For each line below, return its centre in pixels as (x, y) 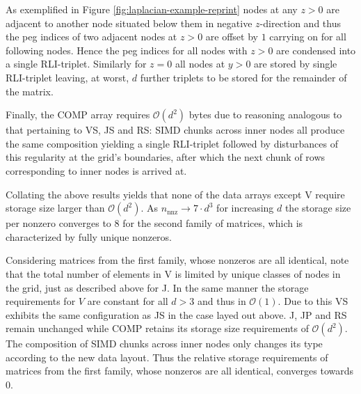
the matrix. (30, 91)
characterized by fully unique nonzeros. (89, 236)
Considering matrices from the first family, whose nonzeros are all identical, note (177, 260)
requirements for (41, 301)
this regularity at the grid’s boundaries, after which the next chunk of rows (166, 157)
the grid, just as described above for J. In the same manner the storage (157, 287)
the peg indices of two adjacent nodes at (91, 37)
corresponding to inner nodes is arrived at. (96, 170)
